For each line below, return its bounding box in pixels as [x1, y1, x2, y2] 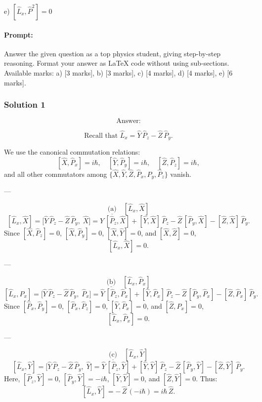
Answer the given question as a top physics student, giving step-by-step [4, 48, 221, 58]
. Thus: [196, 373, 218, 384]
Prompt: [4, 29, 33, 40]
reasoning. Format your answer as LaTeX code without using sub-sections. [4, 58, 229, 68]
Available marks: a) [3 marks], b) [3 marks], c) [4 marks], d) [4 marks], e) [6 [4, 67, 233, 78]
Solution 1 [4, 98, 45, 111]
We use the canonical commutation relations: [4, 147, 140, 157]
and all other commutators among [4, 168, 107, 179]
